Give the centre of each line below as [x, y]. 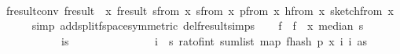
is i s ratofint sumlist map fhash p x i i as [214, 40]
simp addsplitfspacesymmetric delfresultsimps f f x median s [198, 25]
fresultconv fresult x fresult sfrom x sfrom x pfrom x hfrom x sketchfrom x [200, 10]
